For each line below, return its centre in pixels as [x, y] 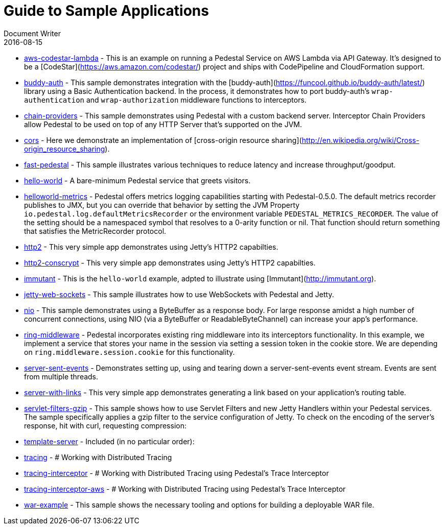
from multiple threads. [61, 376]
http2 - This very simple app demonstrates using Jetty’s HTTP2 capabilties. [151, 247]
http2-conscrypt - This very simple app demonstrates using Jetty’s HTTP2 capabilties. [170, 262]
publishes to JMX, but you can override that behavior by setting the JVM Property [162, 205]
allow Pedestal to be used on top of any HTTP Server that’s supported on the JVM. [163, 124]
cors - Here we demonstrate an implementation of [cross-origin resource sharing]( [163, 140]
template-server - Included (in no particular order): [109, 441]
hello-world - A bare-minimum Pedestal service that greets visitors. [137, 180]
